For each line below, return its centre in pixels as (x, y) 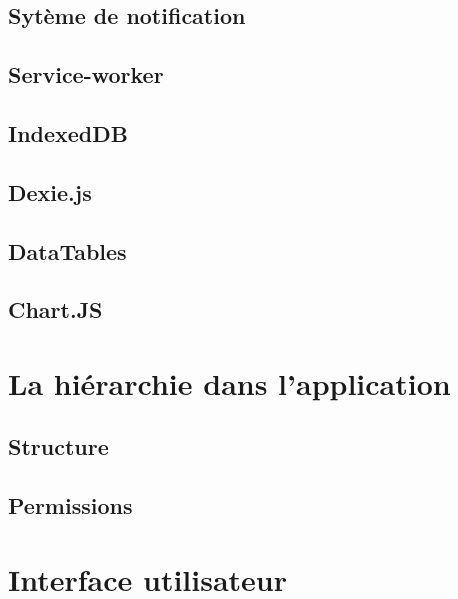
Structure (58, 446)
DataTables (67, 250)
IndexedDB (68, 132)
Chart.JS (55, 309)
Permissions (70, 505)
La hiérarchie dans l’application (229, 382)
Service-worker (86, 74)
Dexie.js (50, 191)
